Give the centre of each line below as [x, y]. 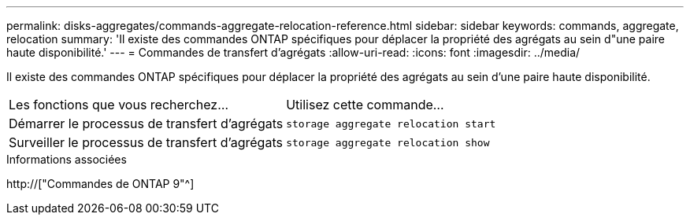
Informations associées [67, 159]
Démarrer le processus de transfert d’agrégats [146, 123]
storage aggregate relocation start [391, 123]
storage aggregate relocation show [388, 142]
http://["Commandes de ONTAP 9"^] [100, 184]
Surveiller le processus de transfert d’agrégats [146, 142]
